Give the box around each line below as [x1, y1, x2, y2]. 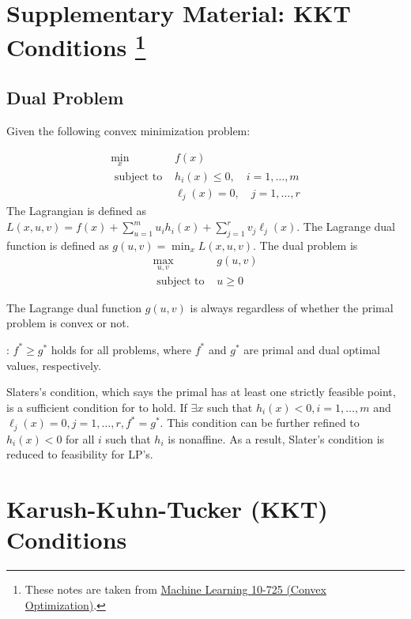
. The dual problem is [253, 236, 358, 253]
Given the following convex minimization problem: [6, 123, 251, 139]
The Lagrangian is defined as [6, 202, 146, 219]
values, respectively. [6, 357, 101, 373]
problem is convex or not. [6, 315, 130, 331]
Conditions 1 [6, 28, 146, 63]
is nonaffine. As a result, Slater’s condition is [168, 430, 385, 447]
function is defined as [6, 236, 109, 253]
